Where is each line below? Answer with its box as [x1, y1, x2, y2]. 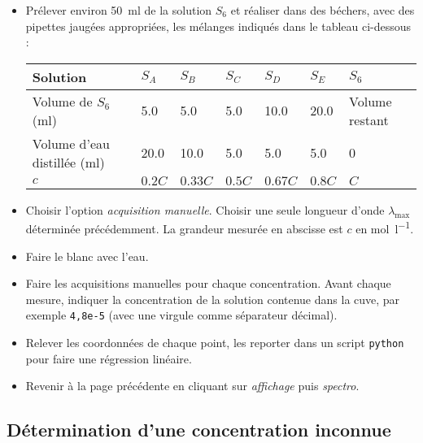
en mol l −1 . [355, 218, 414, 237]
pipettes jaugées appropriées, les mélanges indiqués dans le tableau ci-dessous [25, 17, 412, 34]
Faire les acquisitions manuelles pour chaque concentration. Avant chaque [25, 275, 391, 292]
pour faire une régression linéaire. [25, 350, 192, 367]
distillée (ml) [32, 152, 105, 172]
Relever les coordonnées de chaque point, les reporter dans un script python [25, 334, 404, 351]
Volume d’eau [32, 133, 110, 153]
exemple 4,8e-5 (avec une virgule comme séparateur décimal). [25, 306, 338, 324]
